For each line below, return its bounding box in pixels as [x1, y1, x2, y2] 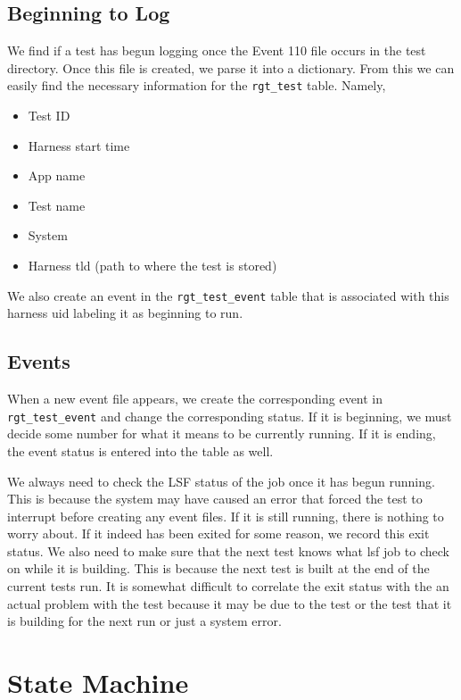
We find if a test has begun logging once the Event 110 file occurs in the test [7, 41, 426, 60]
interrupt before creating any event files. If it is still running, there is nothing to [7, 506, 444, 525]
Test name [28, 196, 86, 214]
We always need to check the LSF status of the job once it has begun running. [7, 471, 435, 490]
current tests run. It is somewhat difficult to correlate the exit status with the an [7, 577, 449, 596]
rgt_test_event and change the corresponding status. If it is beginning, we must [7, 406, 452, 425]
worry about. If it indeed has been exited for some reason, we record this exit [7, 524, 430, 543]
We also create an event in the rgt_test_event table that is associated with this [7, 286, 449, 304]
